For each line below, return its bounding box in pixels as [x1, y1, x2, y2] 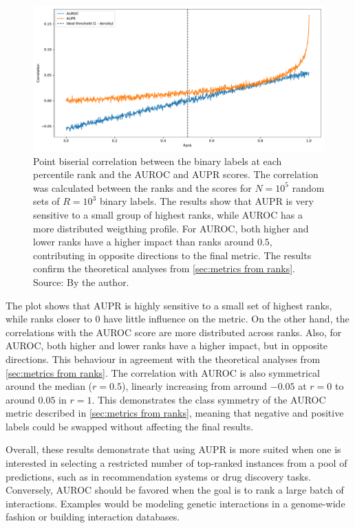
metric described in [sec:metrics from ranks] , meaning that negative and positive [6, 406, 344, 420]
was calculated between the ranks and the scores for [33, 180, 252, 195]
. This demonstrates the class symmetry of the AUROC [92, 392, 326, 406]
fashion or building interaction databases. [6, 509, 180, 524]
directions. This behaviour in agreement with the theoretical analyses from [6, 351, 321, 366]
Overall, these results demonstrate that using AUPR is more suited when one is [6, 442, 341, 456]
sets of [33, 194, 60, 208]
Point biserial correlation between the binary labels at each [33, 153, 282, 168]
